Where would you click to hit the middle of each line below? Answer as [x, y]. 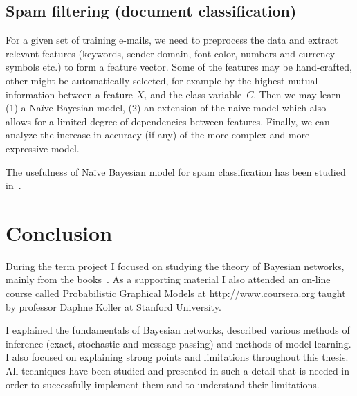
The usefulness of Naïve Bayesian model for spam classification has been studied [176, 171]
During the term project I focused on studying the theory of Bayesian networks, [175, 265]
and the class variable [196, 94]
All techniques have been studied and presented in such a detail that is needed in [178, 371]
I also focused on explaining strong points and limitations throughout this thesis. [177, 357]
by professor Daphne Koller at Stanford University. [113, 306]
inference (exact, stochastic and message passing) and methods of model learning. [178, 343]
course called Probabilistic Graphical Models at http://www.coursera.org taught [176, 293]
